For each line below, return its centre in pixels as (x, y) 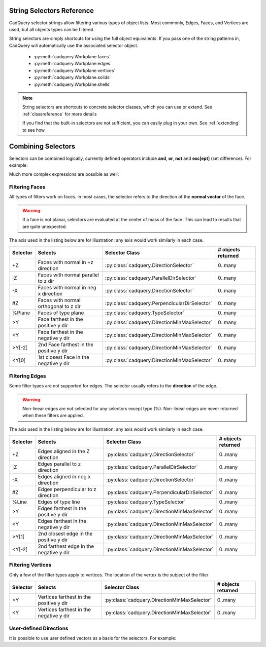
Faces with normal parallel (68, 275)
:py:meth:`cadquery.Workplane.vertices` (75, 70)
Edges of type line (59, 502)
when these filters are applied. (53, 416)
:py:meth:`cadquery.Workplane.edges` (73, 64)
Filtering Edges (28, 376)
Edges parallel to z (59, 464)
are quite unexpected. (45, 227)
